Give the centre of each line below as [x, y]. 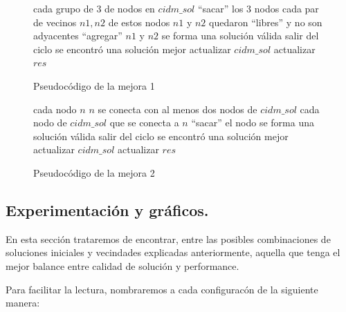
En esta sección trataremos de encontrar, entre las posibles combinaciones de [168, 238]
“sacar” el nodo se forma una [253, 123]
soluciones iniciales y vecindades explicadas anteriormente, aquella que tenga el [173, 252]
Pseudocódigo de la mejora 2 [94, 172]
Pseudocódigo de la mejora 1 [94, 85]
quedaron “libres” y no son [266, 22]
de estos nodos [139, 22]
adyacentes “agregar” [78, 36]
